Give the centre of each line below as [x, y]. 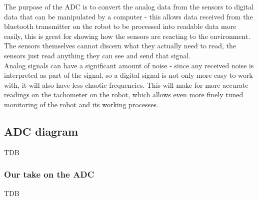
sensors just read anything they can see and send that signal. [97, 55]
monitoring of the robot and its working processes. [81, 104]
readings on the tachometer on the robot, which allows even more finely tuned [124, 95]
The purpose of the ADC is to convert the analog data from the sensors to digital [129, 6]
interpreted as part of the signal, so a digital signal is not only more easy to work [128, 75]
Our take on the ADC [49, 174]
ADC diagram [41, 131]
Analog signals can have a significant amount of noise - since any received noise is [129, 65]
